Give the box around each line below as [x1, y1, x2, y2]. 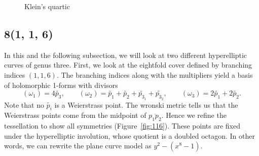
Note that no [4, 99, 44, 110]
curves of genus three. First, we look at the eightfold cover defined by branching [4, 59, 252, 70]
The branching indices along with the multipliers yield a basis [61, 69, 253, 80]
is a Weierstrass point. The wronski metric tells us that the [54, 99, 238, 110]
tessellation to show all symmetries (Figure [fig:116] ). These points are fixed [4, 120, 240, 131]
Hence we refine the [166, 110, 227, 120]
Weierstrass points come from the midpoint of [4, 110, 146, 120]
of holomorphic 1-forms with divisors [4, 79, 118, 90]
